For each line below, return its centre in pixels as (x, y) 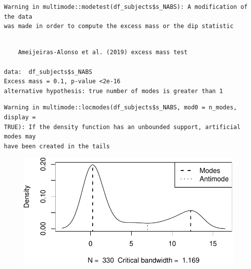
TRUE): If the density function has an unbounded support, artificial (122, 127)
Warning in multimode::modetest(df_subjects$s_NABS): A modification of (126, 7)
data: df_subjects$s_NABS (48, 72)
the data (18, 17)
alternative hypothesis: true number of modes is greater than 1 (113, 91)
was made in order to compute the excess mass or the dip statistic (119, 26)
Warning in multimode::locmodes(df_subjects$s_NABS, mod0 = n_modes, (121, 108)
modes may (20, 137)
